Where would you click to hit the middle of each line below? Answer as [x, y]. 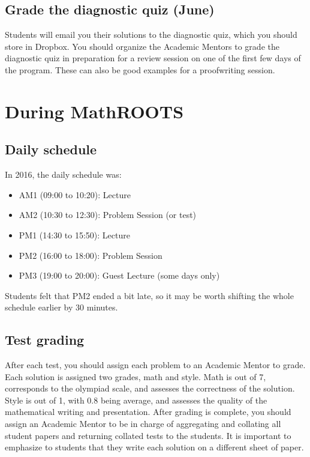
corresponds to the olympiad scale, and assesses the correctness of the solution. [150, 388]
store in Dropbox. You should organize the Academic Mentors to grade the [142, 46]
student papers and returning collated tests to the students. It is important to [148, 435]
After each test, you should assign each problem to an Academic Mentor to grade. [155, 365]
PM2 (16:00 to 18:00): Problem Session [91, 255]
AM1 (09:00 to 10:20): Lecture [75, 194]
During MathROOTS [94, 111]
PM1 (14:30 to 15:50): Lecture [74, 235]
